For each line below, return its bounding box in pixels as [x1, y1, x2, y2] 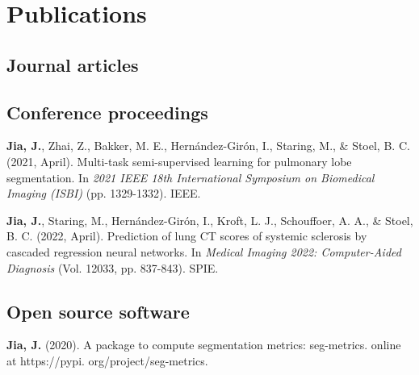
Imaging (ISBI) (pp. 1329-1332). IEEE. [6, 185, 201, 202]
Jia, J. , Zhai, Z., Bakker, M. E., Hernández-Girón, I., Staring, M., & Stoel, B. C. [6, 137, 410, 154]
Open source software [6, 298, 190, 323]
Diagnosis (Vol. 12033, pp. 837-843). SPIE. [6, 259, 219, 276]
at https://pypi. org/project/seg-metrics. [6, 352, 208, 369]
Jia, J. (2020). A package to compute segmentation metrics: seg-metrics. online [6, 336, 401, 353]
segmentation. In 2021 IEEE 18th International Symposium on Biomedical [6, 169, 375, 185]
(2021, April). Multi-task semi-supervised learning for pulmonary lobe [6, 152, 352, 169]
